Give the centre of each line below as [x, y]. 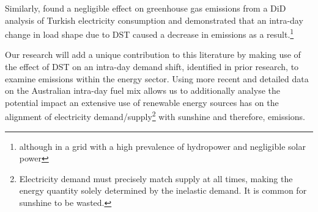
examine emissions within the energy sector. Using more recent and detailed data [157, 78]
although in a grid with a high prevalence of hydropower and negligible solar [162, 146]
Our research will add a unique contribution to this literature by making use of [153, 55]
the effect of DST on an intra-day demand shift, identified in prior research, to [152, 67]
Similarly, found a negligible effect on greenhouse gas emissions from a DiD [146, 8]
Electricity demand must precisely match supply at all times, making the [156, 178]
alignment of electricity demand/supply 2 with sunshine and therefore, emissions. [155, 116]
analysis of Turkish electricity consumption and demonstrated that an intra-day [154, 20]
